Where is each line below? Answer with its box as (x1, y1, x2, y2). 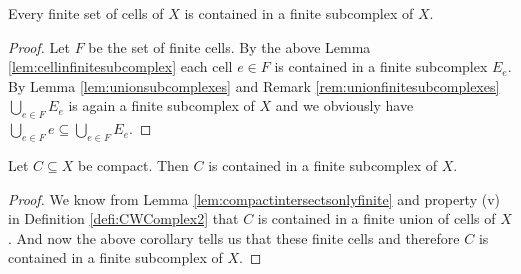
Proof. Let (8, 36, 70, 57)
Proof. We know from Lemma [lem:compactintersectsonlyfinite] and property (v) (8, 188, 501, 209)
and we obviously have (275, 95, 414, 116)
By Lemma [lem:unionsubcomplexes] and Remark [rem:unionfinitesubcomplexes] (8, 75, 500, 96)
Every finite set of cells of (8, 3, 164, 23)
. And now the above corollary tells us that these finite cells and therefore (8, 227, 460, 248)
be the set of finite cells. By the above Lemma (88, 36, 371, 57)
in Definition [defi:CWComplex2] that (8, 208, 239, 229)
